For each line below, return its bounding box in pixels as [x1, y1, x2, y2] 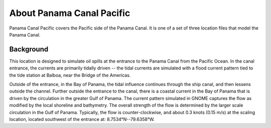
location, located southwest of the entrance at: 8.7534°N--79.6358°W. [9, 116, 155, 122]
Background [9, 45, 49, 53]
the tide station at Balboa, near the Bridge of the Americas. [9, 72, 131, 78]
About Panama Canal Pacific [9, 7, 130, 18]
